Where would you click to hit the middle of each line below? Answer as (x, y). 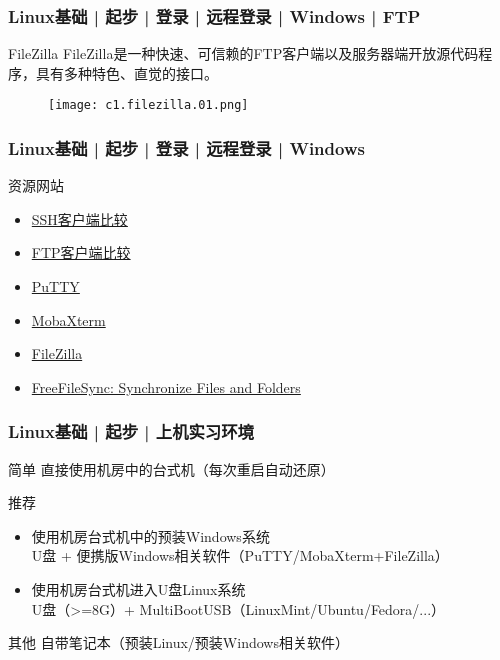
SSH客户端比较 (79, 218)
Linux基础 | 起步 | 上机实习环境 (131, 431)
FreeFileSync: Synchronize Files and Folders (166, 386)
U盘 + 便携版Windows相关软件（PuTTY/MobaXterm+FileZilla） (240, 555)
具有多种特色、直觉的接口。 (126, 72)
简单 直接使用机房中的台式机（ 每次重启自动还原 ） (171, 468)
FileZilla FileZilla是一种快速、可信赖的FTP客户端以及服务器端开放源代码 (243, 53)
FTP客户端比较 (81, 252)
